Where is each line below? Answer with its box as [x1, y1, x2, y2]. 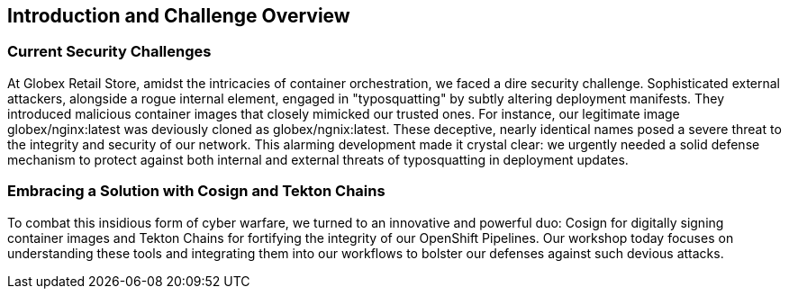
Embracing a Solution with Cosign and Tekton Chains [7, 182, 385, 201]
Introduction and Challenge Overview [7, 4, 350, 27]
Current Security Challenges [7, 42, 212, 61]
